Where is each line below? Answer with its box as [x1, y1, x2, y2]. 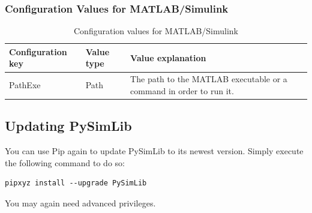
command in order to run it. [130, 84, 234, 97]
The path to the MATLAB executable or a [130, 73, 287, 85]
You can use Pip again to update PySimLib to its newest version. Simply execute [5, 145, 304, 157]
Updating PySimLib [5, 116, 132, 135]
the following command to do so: [5, 156, 125, 169]
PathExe [9, 79, 41, 91]
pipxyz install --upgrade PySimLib [5, 179, 147, 188]
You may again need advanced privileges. [5, 196, 156, 209]
